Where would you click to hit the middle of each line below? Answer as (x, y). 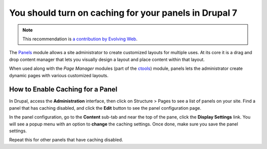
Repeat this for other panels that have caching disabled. (66, 140)
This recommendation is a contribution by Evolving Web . (80, 39)
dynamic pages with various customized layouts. (59, 75)
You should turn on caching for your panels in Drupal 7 (123, 13)
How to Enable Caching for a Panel (63, 89)
